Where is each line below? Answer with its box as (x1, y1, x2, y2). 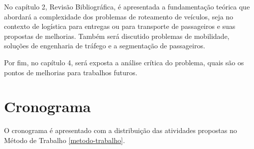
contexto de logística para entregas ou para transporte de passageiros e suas (4, 21, 236, 31)
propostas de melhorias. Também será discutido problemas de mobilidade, (4, 30, 230, 41)
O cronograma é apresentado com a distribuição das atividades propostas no (4, 125, 237, 136)
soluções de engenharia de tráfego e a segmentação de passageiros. (4, 40, 205, 51)
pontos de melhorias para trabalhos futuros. (4, 67, 137, 77)
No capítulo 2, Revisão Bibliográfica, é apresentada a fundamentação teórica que (4, 1, 250, 11)
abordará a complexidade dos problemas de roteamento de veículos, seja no (4, 11, 234, 21)
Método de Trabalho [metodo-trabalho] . (4, 135, 125, 145)
